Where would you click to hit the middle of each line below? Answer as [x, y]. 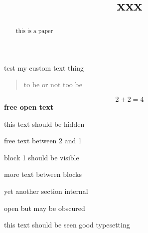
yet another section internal [46, 191]
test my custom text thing [44, 67]
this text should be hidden [44, 124]
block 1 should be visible [42, 157]
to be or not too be [53, 84]
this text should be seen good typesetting [67, 225]
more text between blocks [43, 174]
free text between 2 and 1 [43, 141]
